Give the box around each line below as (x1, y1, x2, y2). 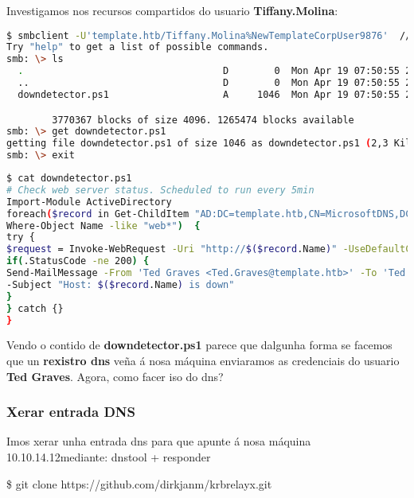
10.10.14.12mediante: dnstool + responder (6, 448, 211, 465)
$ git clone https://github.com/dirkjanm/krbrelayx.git (6, 475, 272, 492)
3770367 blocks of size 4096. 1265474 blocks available (52, 114, 354, 126)
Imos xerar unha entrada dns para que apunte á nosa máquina (6, 433, 311, 449)
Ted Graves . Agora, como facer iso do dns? (6, 368, 224, 384)
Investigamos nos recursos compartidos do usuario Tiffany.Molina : (6, 2, 338, 18)
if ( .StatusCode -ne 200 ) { (6, 255, 150, 267)
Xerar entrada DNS (6, 402, 135, 422)
